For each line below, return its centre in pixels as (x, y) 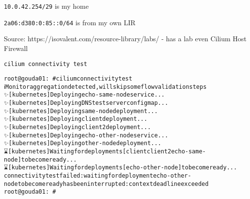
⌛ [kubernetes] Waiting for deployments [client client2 (88, 152)
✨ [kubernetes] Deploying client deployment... (76, 119)
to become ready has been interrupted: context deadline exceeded (113, 184)
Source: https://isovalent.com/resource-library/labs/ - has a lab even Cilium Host (125, 39)
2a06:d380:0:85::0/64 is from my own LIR (70, 22)
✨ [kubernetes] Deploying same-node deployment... (81, 111)
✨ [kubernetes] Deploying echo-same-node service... (84, 95)
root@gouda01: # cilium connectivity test (68, 79)
